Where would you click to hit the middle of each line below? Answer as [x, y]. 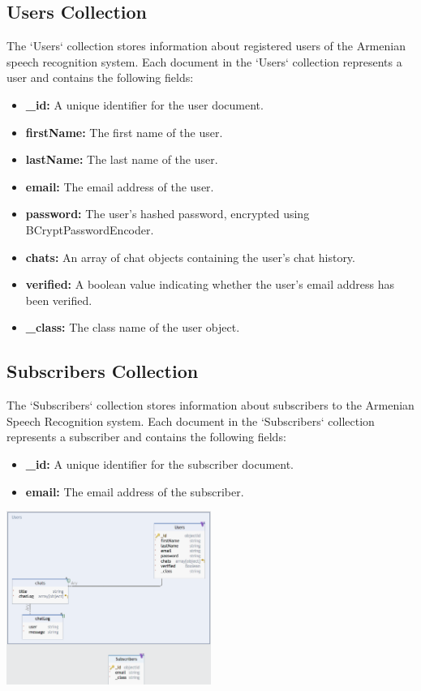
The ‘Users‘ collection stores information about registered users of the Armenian [206, 46]
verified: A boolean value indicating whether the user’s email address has [210, 284]
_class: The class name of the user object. [133, 327]
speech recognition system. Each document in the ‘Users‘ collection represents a [204, 61]
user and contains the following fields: [100, 77]
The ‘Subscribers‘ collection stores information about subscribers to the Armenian [210, 405]
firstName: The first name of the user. [124, 132]
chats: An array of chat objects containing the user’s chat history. [190, 257]
